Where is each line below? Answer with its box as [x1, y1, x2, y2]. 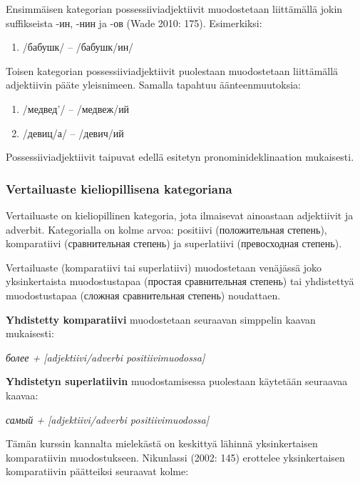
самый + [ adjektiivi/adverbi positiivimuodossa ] [6, 412, 210, 427]
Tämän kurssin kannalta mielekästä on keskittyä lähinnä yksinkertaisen [6, 436, 318, 451]
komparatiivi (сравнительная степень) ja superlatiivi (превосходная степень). [6, 236, 342, 251]
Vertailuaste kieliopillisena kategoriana [6, 179, 232, 197]
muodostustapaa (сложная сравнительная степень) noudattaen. [6, 287, 281, 302]
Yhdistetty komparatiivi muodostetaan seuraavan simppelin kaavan [6, 312, 316, 327]
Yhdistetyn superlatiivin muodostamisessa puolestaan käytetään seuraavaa [6, 374, 348, 389]
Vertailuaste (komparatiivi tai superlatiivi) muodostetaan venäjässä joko [6, 259, 322, 274]
